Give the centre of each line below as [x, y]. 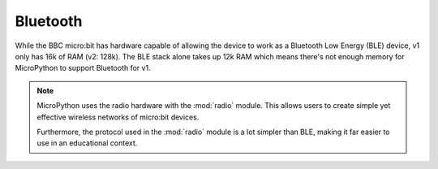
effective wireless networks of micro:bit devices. [118, 117]
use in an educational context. [87, 143]
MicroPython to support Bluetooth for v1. [83, 68]
